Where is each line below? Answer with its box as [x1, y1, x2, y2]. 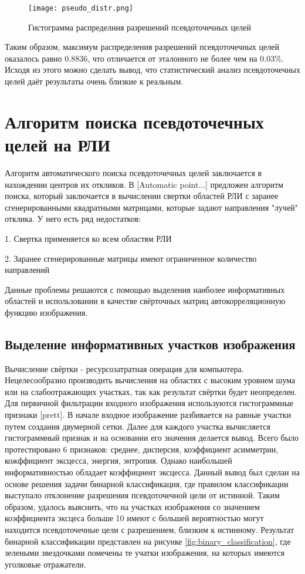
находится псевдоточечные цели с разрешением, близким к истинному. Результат [5, 523, 294, 535]
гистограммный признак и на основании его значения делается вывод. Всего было [5, 431, 299, 444]
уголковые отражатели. [5, 558, 86, 570]
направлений [5, 264, 50, 276]
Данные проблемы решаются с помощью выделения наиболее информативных [5, 283, 285, 295]
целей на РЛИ [5, 133, 110, 156]
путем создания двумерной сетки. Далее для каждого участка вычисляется [5, 420, 270, 432]
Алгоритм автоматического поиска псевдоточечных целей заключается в [5, 166, 262, 178]
